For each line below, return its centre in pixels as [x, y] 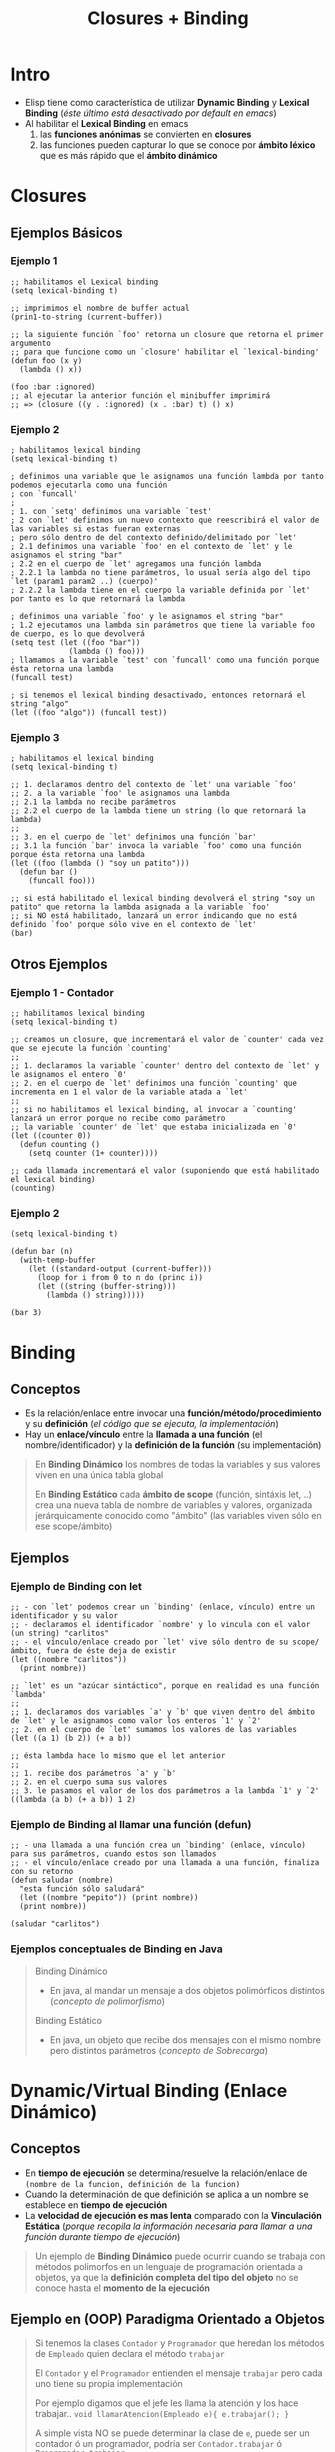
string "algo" [40, 704]
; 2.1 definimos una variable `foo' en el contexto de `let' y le [151, 547]
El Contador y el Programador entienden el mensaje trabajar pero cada [178, 2373]
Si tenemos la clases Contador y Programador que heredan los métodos [179, 2343]
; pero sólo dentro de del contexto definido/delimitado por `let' [154, 538]
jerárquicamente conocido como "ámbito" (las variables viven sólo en [178, 1516]
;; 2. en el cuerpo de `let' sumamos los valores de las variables [154, 1730]
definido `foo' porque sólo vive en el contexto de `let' [133, 925]
